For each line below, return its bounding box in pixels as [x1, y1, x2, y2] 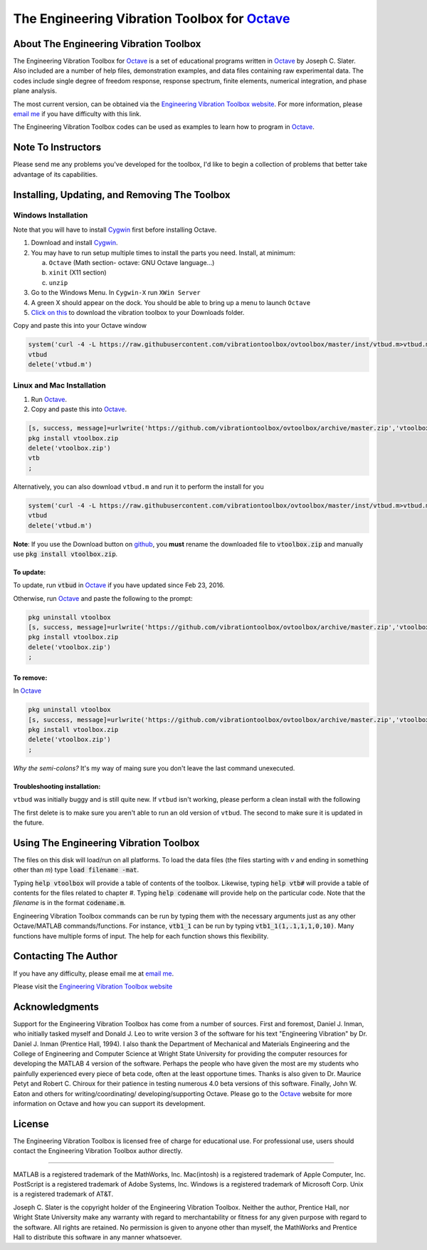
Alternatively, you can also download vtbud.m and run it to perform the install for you [13, 482, 265, 491]
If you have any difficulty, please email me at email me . [13, 969, 174, 978]
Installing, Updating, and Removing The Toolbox [13, 189, 231, 201]
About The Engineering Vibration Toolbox [13, 38, 201, 50]
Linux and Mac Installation [13, 380, 107, 390]
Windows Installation [13, 210, 88, 220]
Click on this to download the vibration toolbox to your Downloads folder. [31, 308, 245, 316]
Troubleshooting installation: [13, 782, 101, 790]
